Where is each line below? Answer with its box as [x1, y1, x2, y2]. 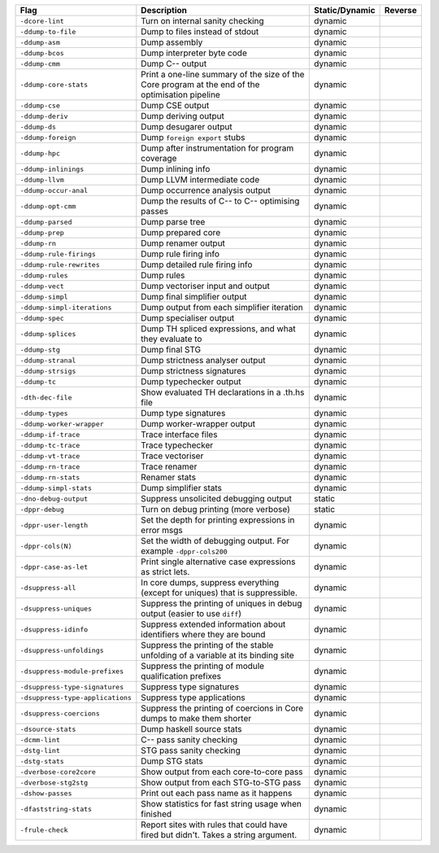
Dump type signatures [141, 408, 226, 418]
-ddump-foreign [20, 133, 76, 142]
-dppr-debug [20, 505, 64, 514]
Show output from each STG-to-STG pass [141, 777, 302, 788]
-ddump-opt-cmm [20, 202, 76, 211]
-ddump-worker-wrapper [20, 419, 105, 428]
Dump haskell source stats [141, 724, 243, 734]
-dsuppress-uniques [20, 604, 93, 613]
